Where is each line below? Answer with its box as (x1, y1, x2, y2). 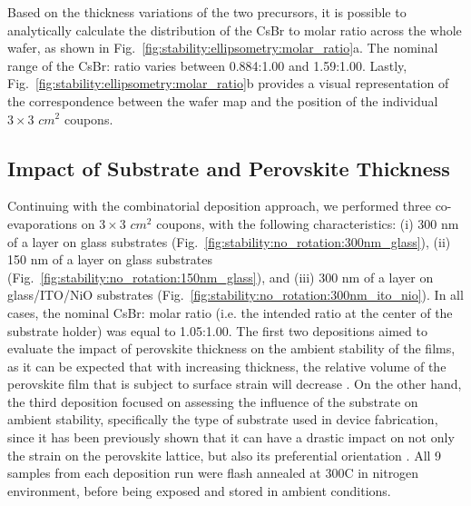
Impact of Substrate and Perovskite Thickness (7, 154, 450, 182)
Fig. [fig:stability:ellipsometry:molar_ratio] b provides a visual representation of (7, 74, 449, 93)
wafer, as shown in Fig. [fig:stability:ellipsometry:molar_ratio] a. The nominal (7, 38, 438, 57)
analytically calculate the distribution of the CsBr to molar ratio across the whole (7, 20, 462, 39)
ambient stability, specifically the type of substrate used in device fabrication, (7, 410, 438, 429)
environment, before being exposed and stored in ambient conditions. (7, 481, 391, 500)
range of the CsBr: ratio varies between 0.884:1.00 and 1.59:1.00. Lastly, (7, 55, 407, 74)
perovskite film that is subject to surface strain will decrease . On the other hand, (7, 374, 462, 393)
